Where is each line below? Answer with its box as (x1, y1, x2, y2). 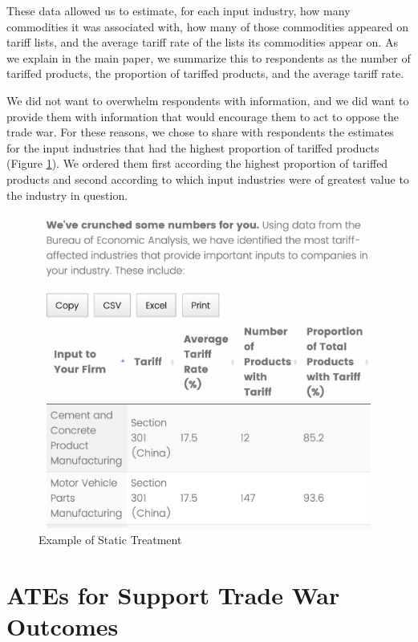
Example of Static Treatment (39, 530, 182, 547)
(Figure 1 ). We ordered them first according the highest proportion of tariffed (6, 155, 388, 172)
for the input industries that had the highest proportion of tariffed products (6, 139, 379, 156)
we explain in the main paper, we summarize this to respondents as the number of (6, 49, 411, 66)
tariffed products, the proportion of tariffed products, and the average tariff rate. (6, 65, 404, 82)
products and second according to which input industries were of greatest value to (6, 170, 409, 187)
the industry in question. (6, 186, 128, 203)
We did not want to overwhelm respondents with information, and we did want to (6, 91, 409, 108)
